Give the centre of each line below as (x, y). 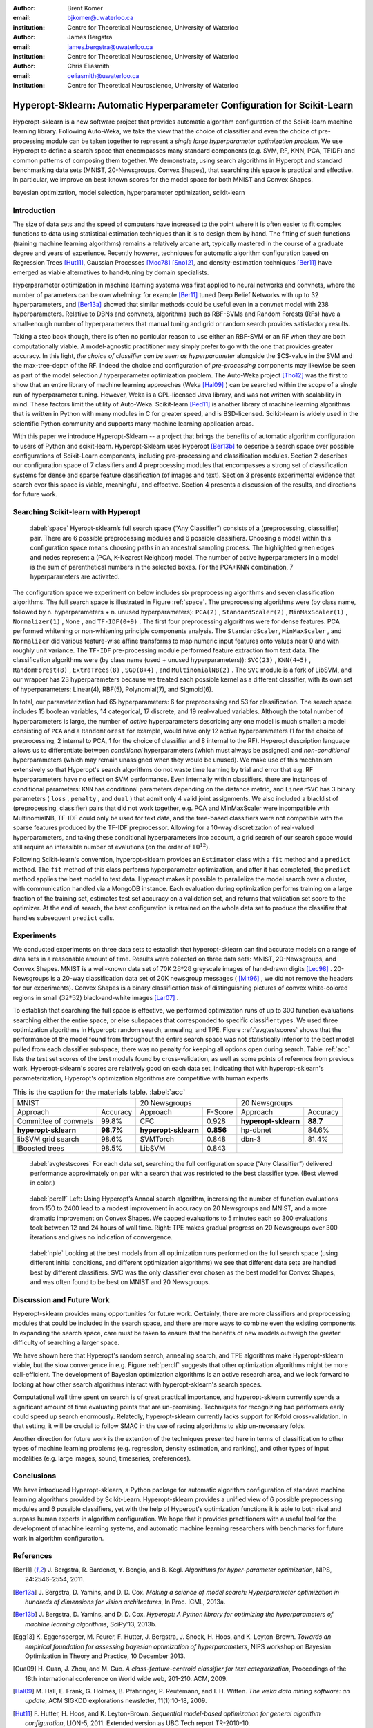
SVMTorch (157, 1139)
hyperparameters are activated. (75, 576)
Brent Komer (85, 8)
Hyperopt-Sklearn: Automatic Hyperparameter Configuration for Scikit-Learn (183, 105)
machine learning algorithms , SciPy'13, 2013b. (91, 1624)
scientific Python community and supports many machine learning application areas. (133, 423)
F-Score (220, 1111)
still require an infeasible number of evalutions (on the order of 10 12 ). (112, 846)
